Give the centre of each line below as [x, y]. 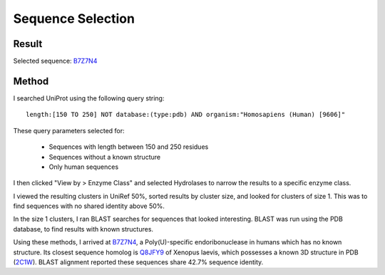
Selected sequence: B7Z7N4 [55, 61]
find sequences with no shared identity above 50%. [89, 206]
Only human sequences [84, 167]
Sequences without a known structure [104, 157]
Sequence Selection [74, 19]
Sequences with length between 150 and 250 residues [129, 147]
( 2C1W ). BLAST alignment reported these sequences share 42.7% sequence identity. [138, 262]
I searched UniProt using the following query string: [89, 98]
